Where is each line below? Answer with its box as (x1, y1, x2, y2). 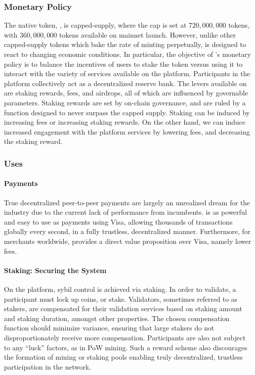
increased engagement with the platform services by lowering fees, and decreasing (4, 126, 250, 137)
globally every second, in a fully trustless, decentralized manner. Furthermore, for (4, 226, 251, 236)
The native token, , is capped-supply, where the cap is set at (4, 20, 187, 30)
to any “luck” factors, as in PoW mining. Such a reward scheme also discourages (4, 342, 248, 352)
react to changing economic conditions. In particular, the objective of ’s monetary (4, 49, 251, 59)
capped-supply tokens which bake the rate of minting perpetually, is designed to (4, 39, 247, 49)
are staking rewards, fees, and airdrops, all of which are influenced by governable (4, 88, 248, 98)
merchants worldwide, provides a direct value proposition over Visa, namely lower (4, 235, 251, 246)
